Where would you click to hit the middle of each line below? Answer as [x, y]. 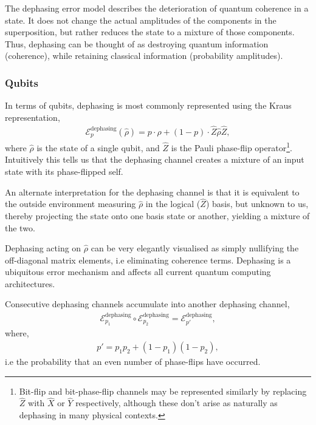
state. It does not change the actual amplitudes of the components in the [141, 20]
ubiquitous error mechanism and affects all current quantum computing [138, 272]
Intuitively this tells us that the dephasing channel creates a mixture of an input [155, 159]
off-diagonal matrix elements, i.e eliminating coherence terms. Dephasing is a [148, 260]
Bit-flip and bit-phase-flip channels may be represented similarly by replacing [163, 391]
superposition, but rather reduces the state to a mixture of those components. [150, 32]
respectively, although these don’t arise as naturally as [177, 403]
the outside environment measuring [70, 204]
